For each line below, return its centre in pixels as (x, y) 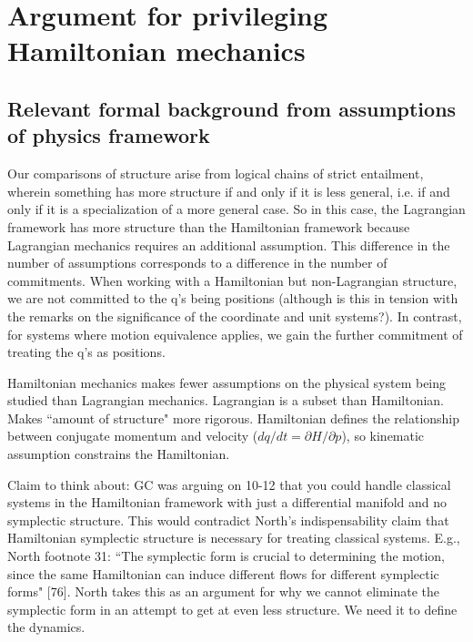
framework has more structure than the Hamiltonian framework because (209, 226)
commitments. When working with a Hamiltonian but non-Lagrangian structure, (232, 280)
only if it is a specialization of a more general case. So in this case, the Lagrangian (236, 209)
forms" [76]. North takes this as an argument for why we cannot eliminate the (224, 591)
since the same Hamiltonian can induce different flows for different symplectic (223, 573)
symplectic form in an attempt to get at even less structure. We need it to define (232, 609)
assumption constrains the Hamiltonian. (119, 454)
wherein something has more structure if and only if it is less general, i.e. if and (229, 191)
